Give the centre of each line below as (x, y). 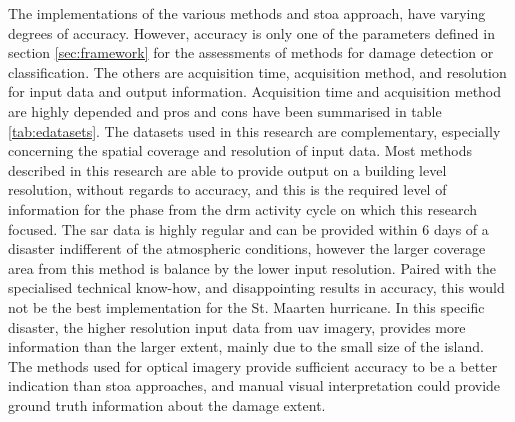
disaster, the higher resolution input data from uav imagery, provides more (237, 326)
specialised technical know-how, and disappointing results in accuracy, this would (256, 287)
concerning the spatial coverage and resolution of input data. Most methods (240, 150)
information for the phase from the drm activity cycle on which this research (243, 208)
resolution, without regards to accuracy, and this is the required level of (227, 189)
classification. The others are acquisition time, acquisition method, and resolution (257, 71)
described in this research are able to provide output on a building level (227, 169)
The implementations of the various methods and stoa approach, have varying (247, 13)
